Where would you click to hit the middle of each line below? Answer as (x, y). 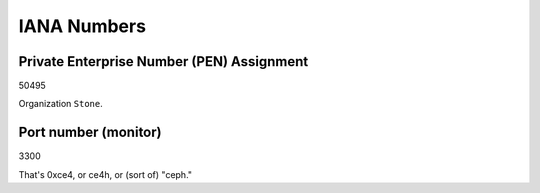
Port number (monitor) (90, 132)
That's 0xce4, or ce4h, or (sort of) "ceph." (105, 174)
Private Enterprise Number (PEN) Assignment (163, 61)
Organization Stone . (61, 104)
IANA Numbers (82, 26)
